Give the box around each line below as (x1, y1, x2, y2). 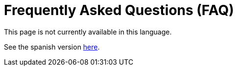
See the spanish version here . (4, 42, 100, 51)
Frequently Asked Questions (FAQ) (4, 2, 234, 18)
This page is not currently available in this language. (4, 27, 172, 36)
